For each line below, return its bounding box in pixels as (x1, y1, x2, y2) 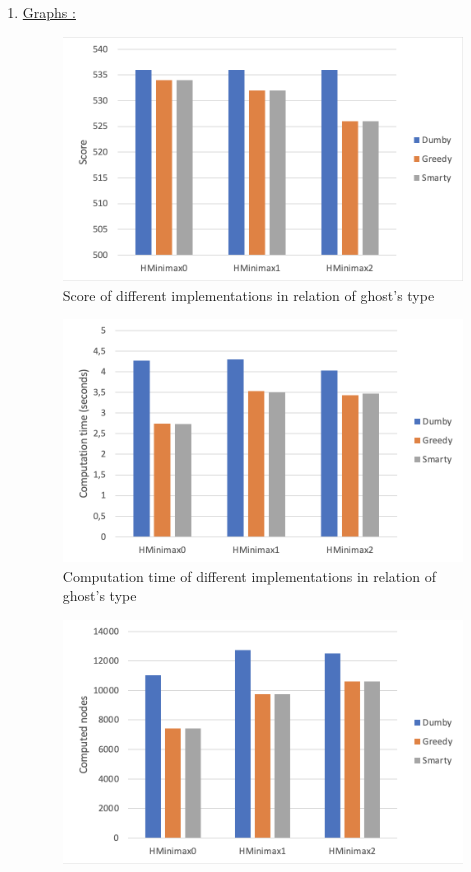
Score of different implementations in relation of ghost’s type (62, 284, 435, 305)
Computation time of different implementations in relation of (62, 565, 436, 586)
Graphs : (22, 2, 76, 22)
